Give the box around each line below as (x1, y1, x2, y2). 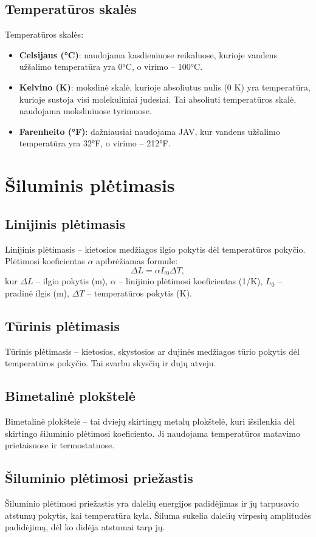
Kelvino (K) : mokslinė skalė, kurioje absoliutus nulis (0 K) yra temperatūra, (19, 80, 311, 93)
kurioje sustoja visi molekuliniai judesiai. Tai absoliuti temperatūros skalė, (19, 92, 297, 105)
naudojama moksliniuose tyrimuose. (19, 104, 152, 117)
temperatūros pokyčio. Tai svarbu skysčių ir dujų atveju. (5, 357, 216, 369)
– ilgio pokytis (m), (36, 275, 108, 287)
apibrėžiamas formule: (96, 255, 178, 267)
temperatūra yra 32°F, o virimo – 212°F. (19, 137, 171, 149)
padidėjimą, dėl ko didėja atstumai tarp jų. (5, 521, 165, 533)
